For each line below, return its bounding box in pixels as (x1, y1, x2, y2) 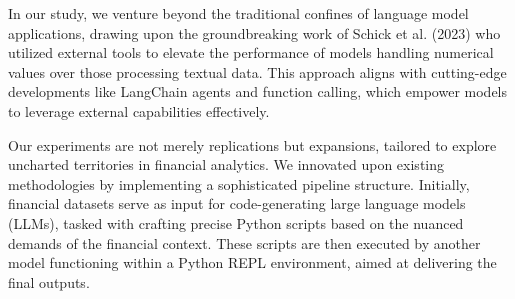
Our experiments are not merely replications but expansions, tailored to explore (8, 134, 497, 155)
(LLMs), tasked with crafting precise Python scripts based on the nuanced (8, 212, 464, 233)
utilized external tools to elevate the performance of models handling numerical (8, 42, 494, 63)
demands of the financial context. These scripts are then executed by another (8, 232, 481, 253)
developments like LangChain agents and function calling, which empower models (8, 81, 508, 102)
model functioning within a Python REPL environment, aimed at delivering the (8, 252, 497, 273)
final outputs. (8, 271, 90, 292)
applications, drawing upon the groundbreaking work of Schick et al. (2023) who (8, 22, 501, 43)
